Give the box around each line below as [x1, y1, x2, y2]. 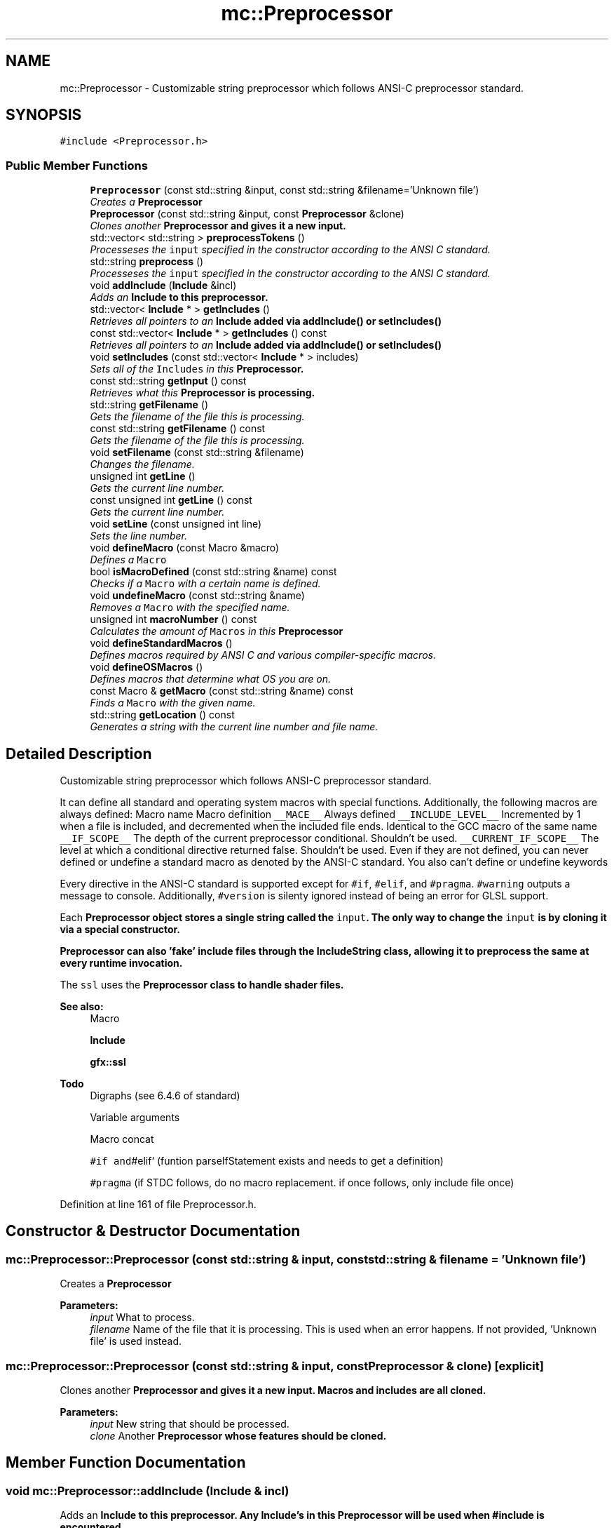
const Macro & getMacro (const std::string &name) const [90, 685, 354, 697]
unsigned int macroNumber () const [90, 613, 257, 626]
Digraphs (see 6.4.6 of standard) [90, 1090, 240, 1102]
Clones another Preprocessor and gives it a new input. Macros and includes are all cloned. [60, 1384, 486, 1396]
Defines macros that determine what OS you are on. [90, 673, 332, 685]
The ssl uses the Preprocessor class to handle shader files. [60, 979, 344, 991]
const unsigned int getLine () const [90, 494, 252, 507]
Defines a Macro [90, 554, 167, 566]
